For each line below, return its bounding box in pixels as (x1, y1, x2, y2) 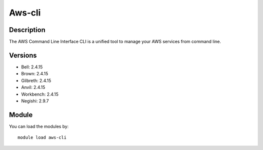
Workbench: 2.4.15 (21, 91, 58, 97)
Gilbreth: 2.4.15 (21, 78, 51, 83)
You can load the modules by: (9, 123, 69, 129)
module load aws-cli (18, 135, 67, 140)
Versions (9, 51, 37, 59)
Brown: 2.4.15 (21, 71, 49, 77)
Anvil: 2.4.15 (21, 84, 46, 90)
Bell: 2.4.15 (21, 64, 43, 70)
